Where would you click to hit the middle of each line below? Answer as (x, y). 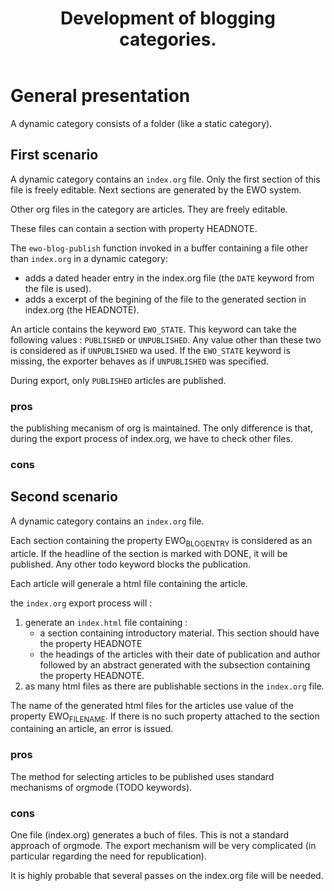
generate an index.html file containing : (106, 622)
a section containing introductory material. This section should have (179, 633)
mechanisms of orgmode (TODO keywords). (101, 787)
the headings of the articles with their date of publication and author (180, 654)
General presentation (100, 96)
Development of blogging (168, 18)
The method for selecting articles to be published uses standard (142, 776)
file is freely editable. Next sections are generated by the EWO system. (156, 189)
